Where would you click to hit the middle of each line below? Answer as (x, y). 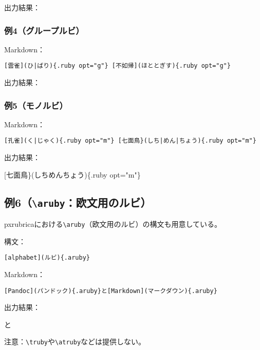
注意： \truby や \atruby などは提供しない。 (75, 342)
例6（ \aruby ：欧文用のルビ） (78, 202)
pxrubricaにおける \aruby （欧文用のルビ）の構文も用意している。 (113, 224)
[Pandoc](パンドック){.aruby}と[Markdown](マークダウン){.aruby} (111, 291)
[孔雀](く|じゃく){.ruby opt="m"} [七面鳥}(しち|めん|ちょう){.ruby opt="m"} (130, 141)
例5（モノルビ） (36, 105)
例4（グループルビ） (44, 30)
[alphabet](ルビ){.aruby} (47, 258)
